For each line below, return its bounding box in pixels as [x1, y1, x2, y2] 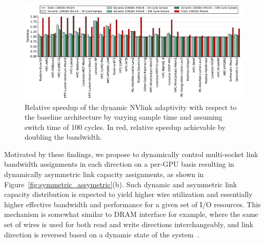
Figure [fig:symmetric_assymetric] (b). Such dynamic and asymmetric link [4, 179, 237, 189]
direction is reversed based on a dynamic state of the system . [4, 229, 199, 239]
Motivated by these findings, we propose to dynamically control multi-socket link [4, 148, 258, 159]
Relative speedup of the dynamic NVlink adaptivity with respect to [25, 101, 237, 112]
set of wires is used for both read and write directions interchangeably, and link [4, 219, 253, 230]
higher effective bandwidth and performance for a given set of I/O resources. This [4, 198, 261, 209]
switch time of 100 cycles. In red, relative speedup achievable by [25, 121, 226, 132]
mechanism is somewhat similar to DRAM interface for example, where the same [4, 209, 258, 219]
